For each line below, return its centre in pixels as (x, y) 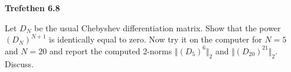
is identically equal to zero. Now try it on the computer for (156, 39)
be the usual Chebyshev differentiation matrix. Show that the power (157, 27)
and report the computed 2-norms (111, 50)
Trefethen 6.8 (32, 8)
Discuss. (19, 63)
